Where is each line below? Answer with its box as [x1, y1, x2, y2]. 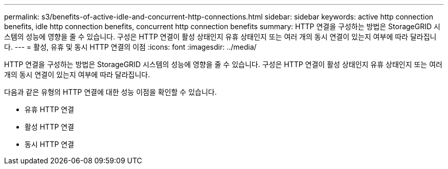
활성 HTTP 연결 [25, 122, 74, 131]
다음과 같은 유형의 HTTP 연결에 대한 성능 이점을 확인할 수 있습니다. [4, 88, 217, 96]
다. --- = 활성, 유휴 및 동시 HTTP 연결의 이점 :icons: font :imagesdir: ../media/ [4, 43, 257, 51]
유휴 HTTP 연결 [25, 105, 74, 114]
